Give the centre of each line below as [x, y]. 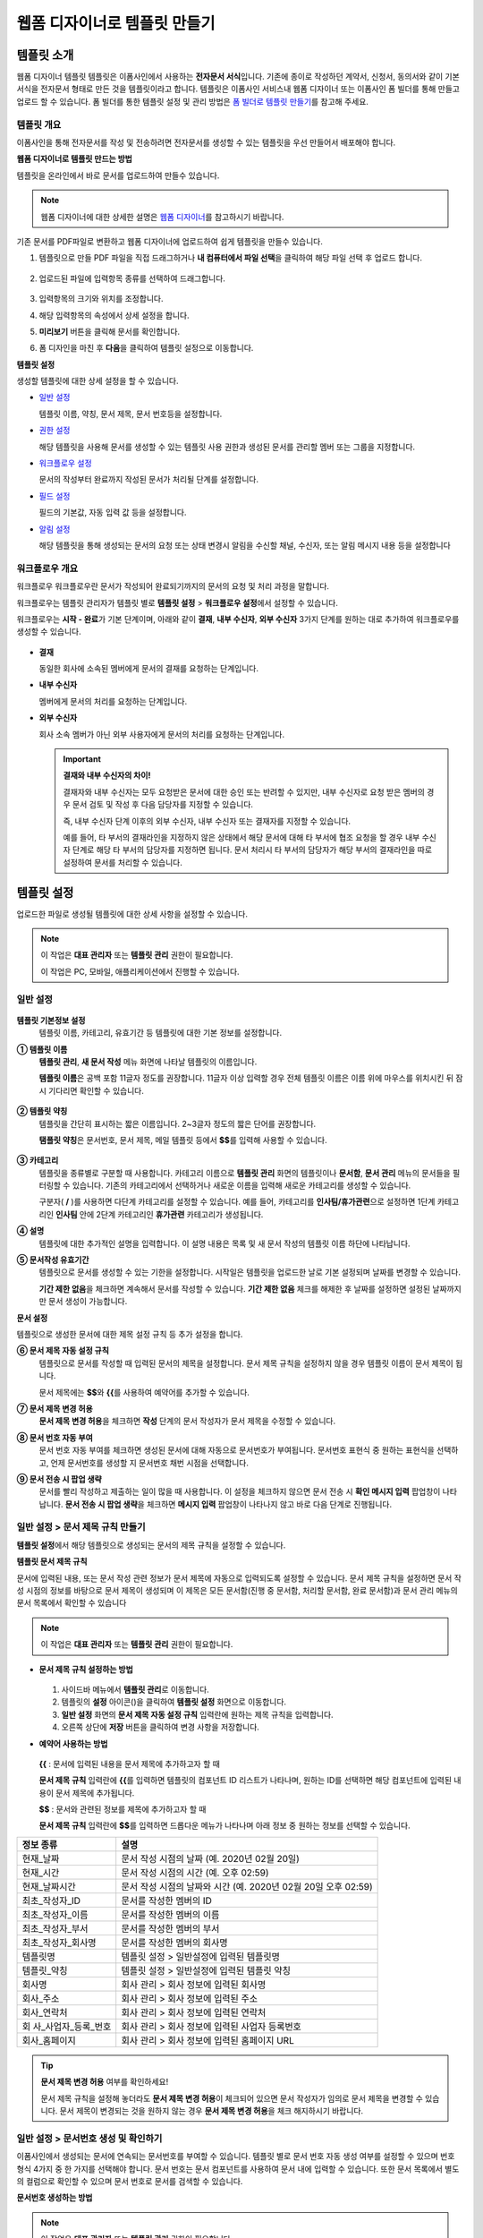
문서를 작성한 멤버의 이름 [170, 1914]
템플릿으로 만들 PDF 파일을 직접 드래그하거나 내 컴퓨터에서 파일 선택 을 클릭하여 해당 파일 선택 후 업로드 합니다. [230, 258]
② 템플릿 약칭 [42, 1111]
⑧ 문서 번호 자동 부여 [55, 1438]
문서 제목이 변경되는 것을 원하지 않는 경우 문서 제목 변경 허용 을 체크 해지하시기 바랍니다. [212, 2111]
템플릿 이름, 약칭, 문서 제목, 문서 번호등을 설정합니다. [131, 414]
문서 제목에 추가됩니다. [95, 1793]
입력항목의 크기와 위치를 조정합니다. [101, 299]
